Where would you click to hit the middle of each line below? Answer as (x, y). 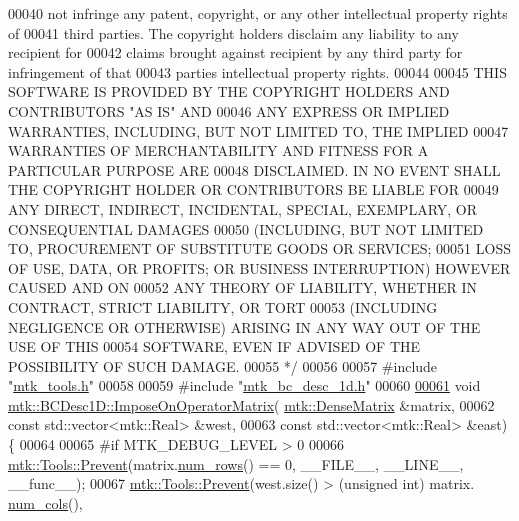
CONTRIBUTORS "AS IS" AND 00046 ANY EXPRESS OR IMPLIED (229, 110)
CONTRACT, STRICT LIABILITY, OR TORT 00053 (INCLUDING (223, 306)
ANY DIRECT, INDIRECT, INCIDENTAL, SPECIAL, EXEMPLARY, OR (243, 208)
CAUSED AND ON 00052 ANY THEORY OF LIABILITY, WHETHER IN (243, 287)
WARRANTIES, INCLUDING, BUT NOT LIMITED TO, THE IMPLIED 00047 (258, 130)
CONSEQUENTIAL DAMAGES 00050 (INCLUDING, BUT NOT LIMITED (246, 228)
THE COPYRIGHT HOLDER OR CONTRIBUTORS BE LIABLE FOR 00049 (253, 189)
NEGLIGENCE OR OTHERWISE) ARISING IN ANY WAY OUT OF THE (244, 326)
